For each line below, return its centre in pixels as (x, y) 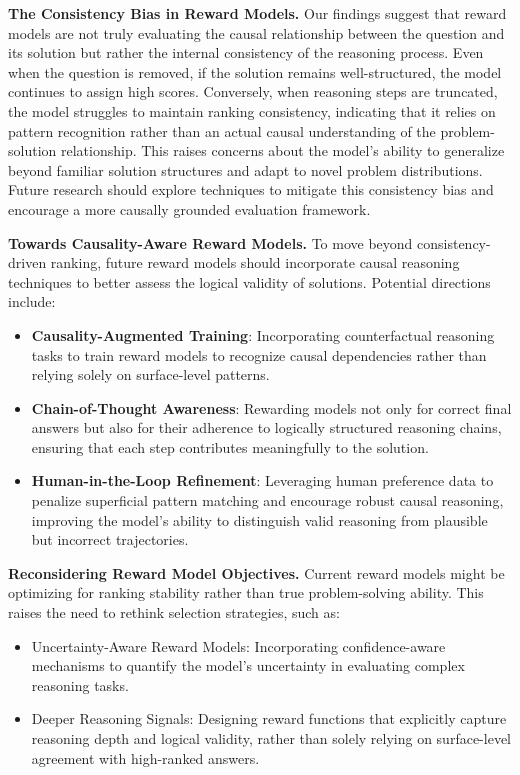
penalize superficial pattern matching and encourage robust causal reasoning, (267, 500)
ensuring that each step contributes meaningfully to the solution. (230, 446)
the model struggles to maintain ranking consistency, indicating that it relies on (252, 110)
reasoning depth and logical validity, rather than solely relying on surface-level (271, 738)
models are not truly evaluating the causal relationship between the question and (256, 32)
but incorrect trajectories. (110, 539)
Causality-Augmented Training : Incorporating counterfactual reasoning (263, 334)
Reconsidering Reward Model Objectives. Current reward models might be (256, 572)
